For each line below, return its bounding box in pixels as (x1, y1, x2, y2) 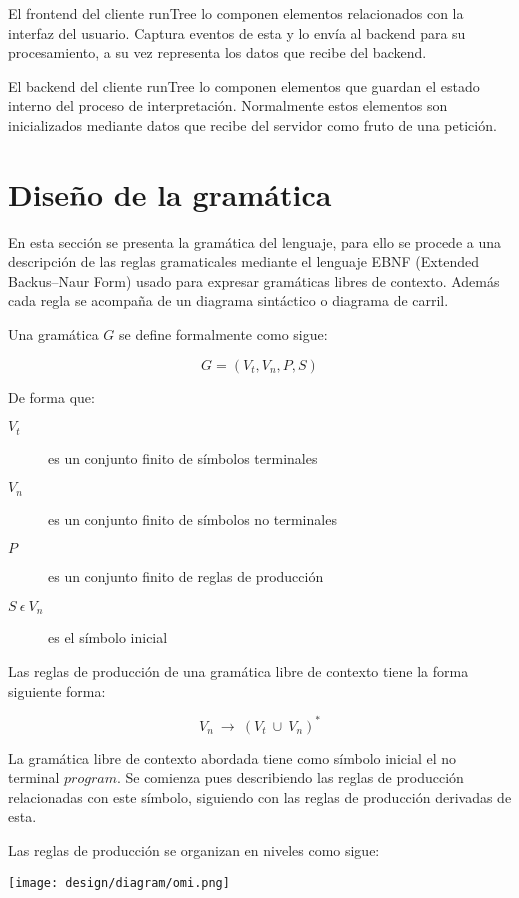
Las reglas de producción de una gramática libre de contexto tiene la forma (8, 660, 469, 681)
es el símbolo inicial (48, 627, 168, 648)
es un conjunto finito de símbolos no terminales (48, 508, 337, 529)
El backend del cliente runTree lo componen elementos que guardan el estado (8, 75, 480, 96)
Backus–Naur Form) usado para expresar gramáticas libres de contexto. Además (8, 270, 500, 291)
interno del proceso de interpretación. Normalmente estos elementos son (8, 95, 448, 116)
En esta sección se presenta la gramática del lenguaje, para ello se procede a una (8, 231, 502, 252)
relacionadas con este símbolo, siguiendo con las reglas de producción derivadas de (8, 786, 512, 807)
